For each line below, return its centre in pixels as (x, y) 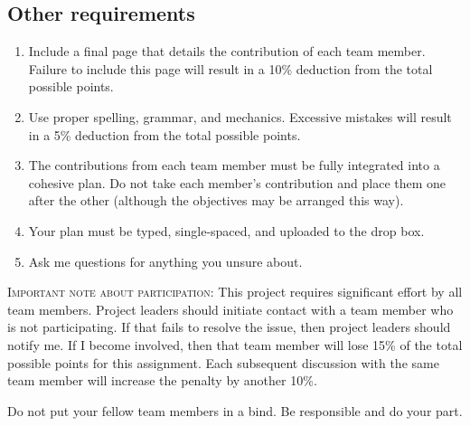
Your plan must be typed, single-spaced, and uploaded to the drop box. (226, 230)
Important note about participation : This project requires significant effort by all (235, 292)
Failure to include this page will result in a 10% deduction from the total (230, 68)
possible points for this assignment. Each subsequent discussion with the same (223, 362)
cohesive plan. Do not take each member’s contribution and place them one (237, 182)
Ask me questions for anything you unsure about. (165, 261)
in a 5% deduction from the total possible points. (164, 134)
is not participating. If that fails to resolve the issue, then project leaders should (229, 327)
